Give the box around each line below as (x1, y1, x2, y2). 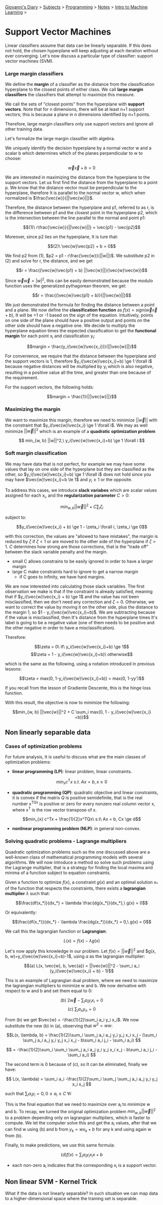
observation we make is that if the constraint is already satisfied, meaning (5, 588, 153, 594)
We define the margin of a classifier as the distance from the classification (5, 82, 155, 87)
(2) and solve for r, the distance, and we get (5, 258, 93, 264)
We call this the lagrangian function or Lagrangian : (5, 928, 107, 934)
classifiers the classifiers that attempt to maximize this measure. (5, 92, 135, 98)
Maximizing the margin (5, 406, 61, 413)
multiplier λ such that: (5, 891, 50, 897)
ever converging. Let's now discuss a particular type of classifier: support (5, 53, 153, 59)
